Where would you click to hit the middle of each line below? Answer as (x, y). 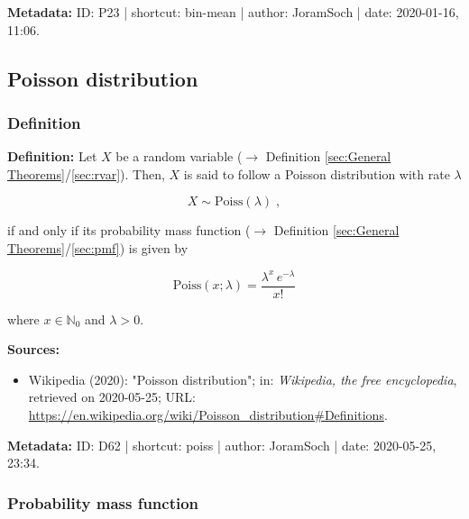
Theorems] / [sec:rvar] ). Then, (86, 173)
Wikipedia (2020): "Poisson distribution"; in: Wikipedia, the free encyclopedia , (243, 379)
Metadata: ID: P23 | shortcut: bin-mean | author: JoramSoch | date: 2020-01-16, (233, 12)
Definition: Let (52, 156)
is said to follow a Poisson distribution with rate (317, 173)
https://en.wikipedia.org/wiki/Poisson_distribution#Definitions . (208, 415)
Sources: (33, 349)
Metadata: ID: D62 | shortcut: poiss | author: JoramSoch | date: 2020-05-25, (222, 445)
